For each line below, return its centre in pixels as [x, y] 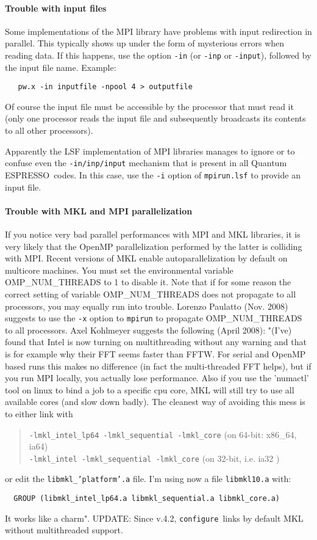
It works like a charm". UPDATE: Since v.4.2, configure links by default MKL [154, 518]
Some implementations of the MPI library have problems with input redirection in [158, 31]
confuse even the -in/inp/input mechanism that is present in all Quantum [146, 163]
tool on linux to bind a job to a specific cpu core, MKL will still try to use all [150, 389]
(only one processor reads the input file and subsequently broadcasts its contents [155, 118]
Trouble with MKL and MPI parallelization [99, 210]
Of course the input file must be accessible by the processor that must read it [149, 106]
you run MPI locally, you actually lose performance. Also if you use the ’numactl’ [157, 378]
